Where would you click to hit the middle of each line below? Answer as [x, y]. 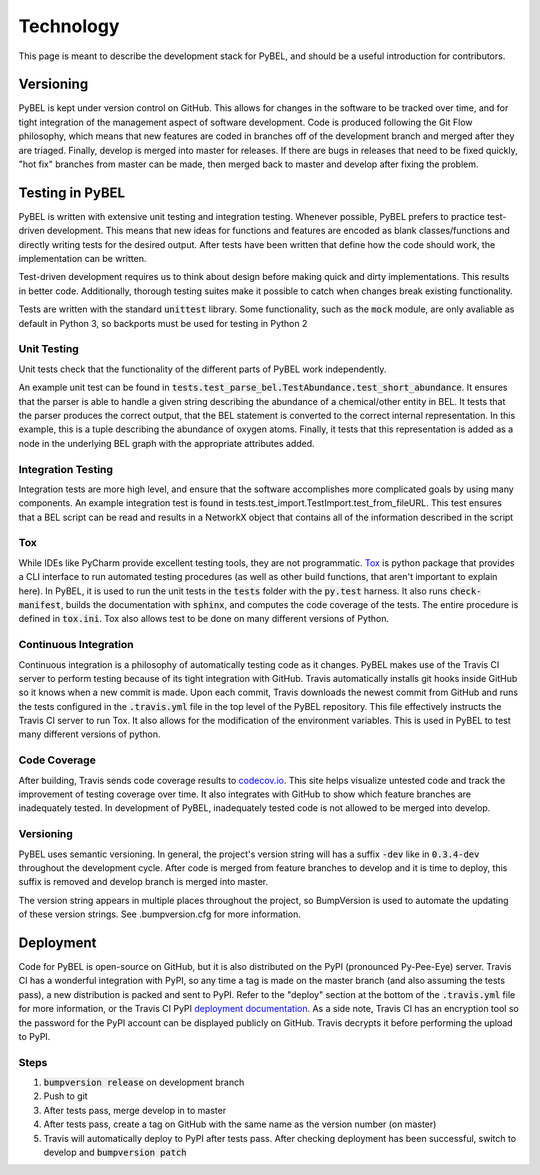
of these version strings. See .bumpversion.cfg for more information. [160, 914]
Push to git [66, 1096]
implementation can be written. [82, 259]
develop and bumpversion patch [115, 1152]
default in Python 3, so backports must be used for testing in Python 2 [163, 323]
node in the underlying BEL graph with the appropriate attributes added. [166, 443]
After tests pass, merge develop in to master [135, 1110]
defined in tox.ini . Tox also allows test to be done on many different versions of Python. [204, 619]
